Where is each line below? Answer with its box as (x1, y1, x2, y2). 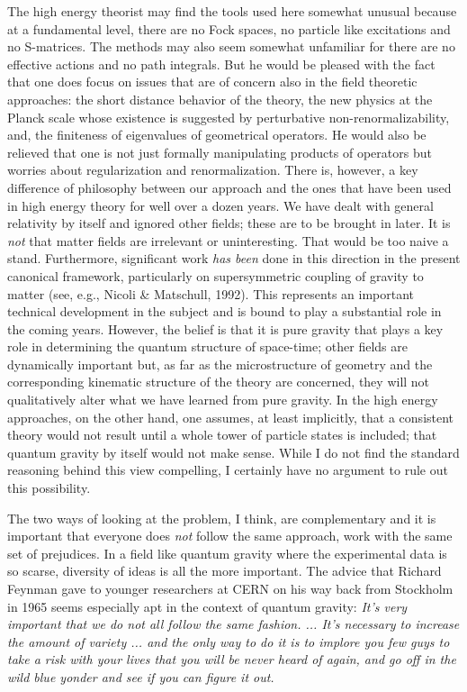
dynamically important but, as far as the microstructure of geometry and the (7, 354, 433, 373)
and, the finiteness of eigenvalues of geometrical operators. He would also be (7, 125, 427, 144)
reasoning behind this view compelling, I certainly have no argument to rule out (7, 460, 448, 479)
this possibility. (7, 478, 91, 497)
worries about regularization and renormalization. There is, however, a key (7, 160, 418, 179)
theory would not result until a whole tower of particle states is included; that (7, 425, 437, 444)
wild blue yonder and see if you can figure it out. (7, 667, 274, 686)
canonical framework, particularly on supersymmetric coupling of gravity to (7, 266, 424, 285)
